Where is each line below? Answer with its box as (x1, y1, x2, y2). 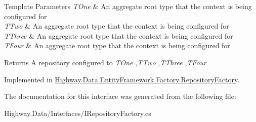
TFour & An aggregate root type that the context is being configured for (4, 40, 230, 51)
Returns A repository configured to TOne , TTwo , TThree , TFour (4, 57, 206, 67)
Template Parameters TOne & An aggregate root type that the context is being (4, 1, 252, 11)
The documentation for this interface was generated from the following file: (4, 91, 236, 101)
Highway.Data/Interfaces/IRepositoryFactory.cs (4, 107, 151, 118)
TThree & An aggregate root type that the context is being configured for (4, 30, 233, 41)
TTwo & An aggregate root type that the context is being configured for (4, 21, 229, 31)
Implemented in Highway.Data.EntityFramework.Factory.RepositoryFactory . (4, 74, 240, 84)
